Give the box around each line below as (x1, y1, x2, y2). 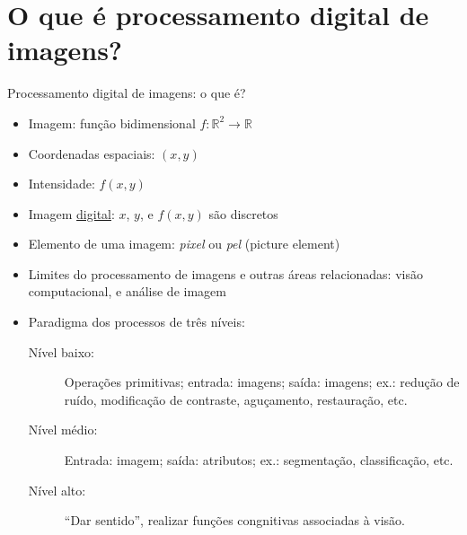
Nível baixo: (28, 342, 94, 361)
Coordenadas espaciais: (28, 144, 155, 162)
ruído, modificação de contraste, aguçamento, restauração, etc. (64, 390, 408, 408)
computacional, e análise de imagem (28, 282, 226, 301)
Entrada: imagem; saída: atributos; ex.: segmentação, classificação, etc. (64, 451, 454, 469)
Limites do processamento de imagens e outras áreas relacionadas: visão (28, 264, 423, 283)
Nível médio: (28, 420, 98, 439)
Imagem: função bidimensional (28, 113, 196, 132)
